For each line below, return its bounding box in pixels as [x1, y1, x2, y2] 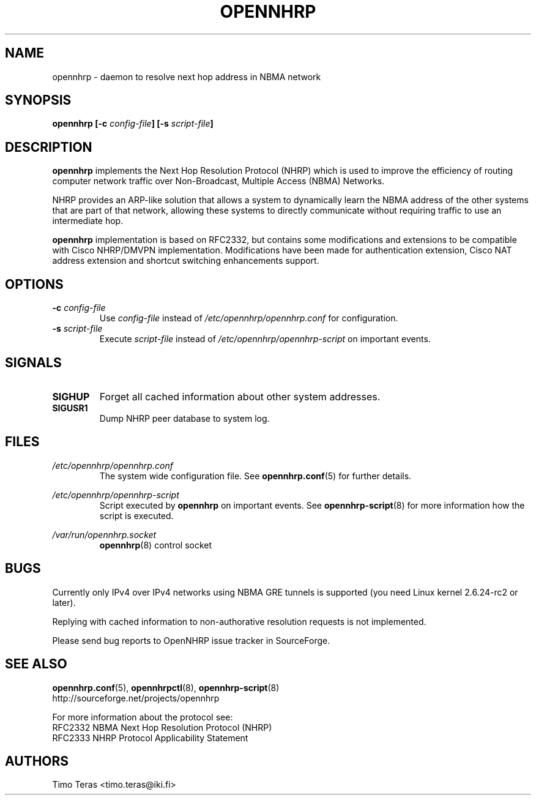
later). [52, 597, 76, 608]
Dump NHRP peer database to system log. [99, 413, 270, 424]
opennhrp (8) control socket [99, 539, 212, 550]
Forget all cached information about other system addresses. [99, 390, 381, 403]
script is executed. [99, 510, 174, 521]
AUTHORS [5, 753, 69, 769]
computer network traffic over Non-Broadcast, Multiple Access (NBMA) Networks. [52, 176, 385, 187]
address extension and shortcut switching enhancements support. [52, 255, 319, 266]
